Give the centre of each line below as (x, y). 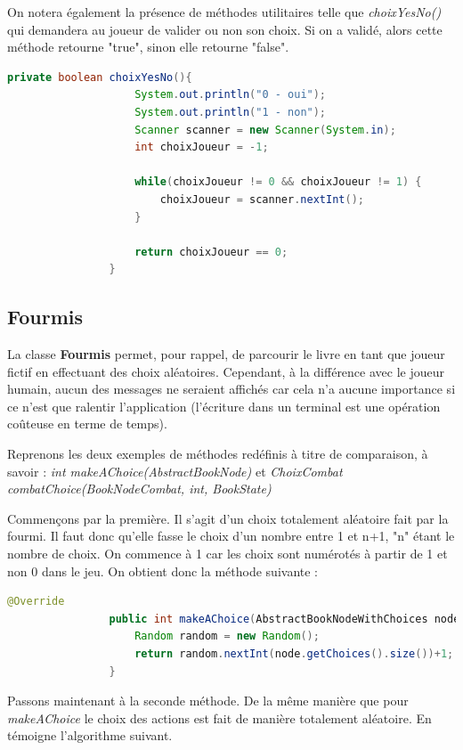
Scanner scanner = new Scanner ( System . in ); (265, 130)
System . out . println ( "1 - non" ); (231, 112)
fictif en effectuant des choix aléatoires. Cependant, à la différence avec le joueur (226, 371)
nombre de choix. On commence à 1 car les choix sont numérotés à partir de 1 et (227, 554)
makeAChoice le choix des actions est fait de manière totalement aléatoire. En (219, 717)
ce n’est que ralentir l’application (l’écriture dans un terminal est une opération (224, 406)
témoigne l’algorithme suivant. (90, 735)
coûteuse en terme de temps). (87, 424)
